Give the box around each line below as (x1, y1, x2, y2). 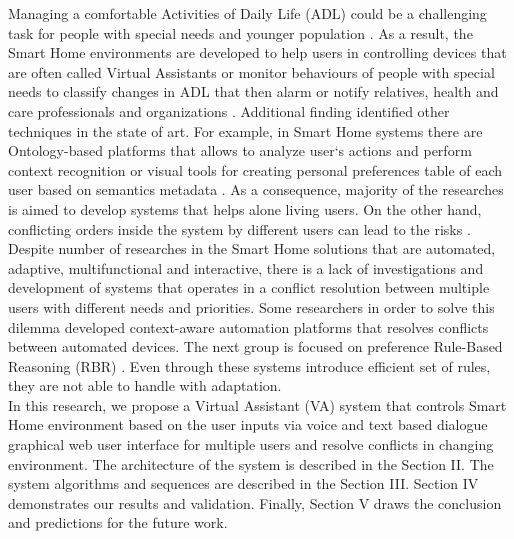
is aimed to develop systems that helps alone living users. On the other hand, (8, 198, 482, 219)
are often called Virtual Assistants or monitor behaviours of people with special (8, 61, 495, 82)
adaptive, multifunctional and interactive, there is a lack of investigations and (8, 257, 484, 278)
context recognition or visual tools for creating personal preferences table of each (8, 159, 503, 180)
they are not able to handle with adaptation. (8, 375, 282, 396)
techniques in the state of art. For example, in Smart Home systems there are (8, 120, 483, 141)
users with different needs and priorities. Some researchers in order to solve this (8, 296, 495, 317)
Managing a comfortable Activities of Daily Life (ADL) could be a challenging (8, 3, 487, 23)
